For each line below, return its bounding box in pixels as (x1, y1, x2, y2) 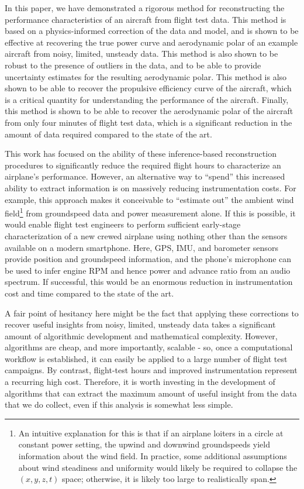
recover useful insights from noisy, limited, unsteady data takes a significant (5, 318, 276, 330)
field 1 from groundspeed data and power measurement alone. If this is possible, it (5, 205, 296, 219)
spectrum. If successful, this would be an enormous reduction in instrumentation (5, 276, 293, 288)
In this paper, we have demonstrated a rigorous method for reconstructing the (5, 2, 285, 13)
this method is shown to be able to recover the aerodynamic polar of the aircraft (5, 105, 293, 117)
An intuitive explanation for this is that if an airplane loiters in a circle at (18, 426, 284, 439)
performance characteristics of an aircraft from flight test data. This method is (5, 13, 286, 25)
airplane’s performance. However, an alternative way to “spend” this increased (5, 170, 285, 182)
